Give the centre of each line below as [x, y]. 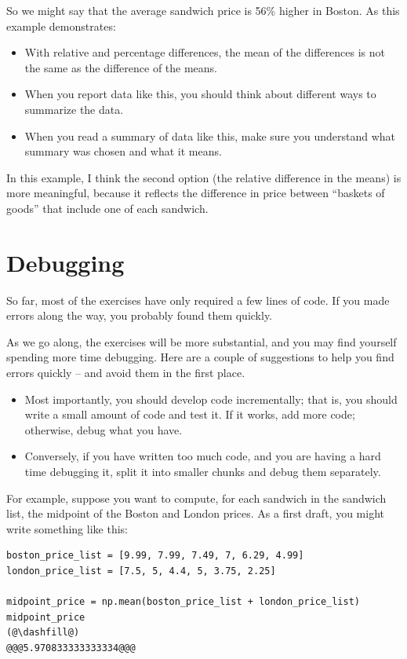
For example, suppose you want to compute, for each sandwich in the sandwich [196, 498]
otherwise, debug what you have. [104, 429]
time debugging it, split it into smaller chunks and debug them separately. [203, 471]
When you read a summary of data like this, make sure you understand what [210, 135]
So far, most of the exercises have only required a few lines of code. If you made [198, 300]
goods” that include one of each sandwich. [107, 208]
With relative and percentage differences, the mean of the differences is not [205, 52]
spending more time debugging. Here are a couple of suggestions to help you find [200, 357]
